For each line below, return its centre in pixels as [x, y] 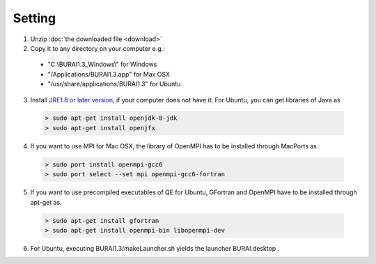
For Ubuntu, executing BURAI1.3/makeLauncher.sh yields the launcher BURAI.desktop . [155, 248]
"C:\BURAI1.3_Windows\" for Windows [102, 64]
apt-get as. [46, 202]
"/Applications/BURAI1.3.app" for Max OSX [109, 74]
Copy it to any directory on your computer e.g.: [97, 48]
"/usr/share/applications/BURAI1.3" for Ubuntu [114, 84]
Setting [34, 18]
